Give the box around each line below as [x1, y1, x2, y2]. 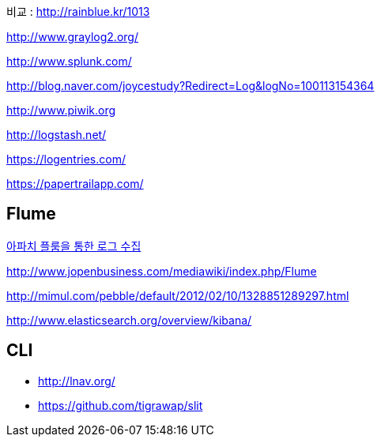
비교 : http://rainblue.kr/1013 [6, 5, 150, 18]
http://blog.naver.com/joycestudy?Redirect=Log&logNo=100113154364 [6, 79, 375, 92]
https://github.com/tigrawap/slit [38, 398, 203, 412]
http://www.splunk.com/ [6, 54, 132, 68]
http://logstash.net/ [6, 128, 107, 141]
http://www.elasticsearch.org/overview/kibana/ [6, 313, 252, 327]
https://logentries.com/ [6, 152, 126, 166]
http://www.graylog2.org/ [6, 30, 138, 43]
